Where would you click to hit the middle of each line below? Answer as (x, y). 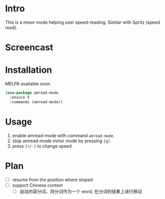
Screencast (29, 48)
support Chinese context (38, 185)
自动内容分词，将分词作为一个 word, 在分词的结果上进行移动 (81, 191)
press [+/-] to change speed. (42, 146)
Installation (29, 70)
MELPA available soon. (28, 84)
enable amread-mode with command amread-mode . (63, 135)
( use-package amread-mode (32, 93)
